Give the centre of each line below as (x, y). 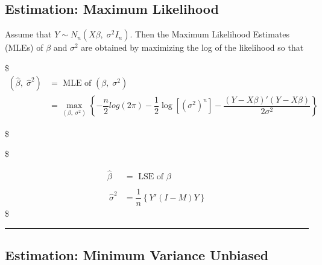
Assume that (28, 34)
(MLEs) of (24, 47)
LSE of (151, 177)
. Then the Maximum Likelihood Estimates (210, 34)
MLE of (77, 84)
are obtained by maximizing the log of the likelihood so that (192, 47)
